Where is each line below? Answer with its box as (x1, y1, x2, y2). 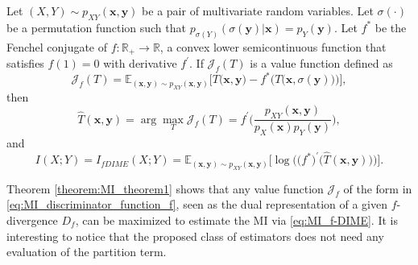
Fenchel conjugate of (6, 38, 108, 55)
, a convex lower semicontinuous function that (159, 38, 387, 55)
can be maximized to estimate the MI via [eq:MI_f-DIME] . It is (82, 211, 398, 228)
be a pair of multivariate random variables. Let (142, 2, 374, 19)
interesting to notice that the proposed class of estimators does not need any (6, 227, 384, 244)
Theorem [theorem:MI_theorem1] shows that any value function (6, 180, 324, 197)
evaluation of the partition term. (6, 243, 167, 260)
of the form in (343, 180, 412, 197)
